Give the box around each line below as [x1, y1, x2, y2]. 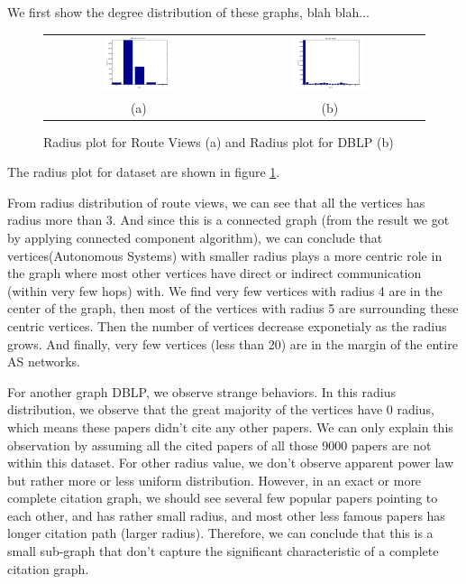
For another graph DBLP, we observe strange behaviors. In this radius [7, 382, 396, 401]
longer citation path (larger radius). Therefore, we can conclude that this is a [7, 524, 434, 542]
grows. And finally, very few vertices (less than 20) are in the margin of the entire [7, 334, 458, 353]
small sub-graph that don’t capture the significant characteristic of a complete [7, 542, 439, 561]
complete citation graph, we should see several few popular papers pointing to [7, 488, 438, 507]
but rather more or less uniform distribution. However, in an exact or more [7, 470, 422, 489]
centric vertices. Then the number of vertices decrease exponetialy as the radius [7, 316, 447, 335]
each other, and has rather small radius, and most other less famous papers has [7, 505, 445, 524]
